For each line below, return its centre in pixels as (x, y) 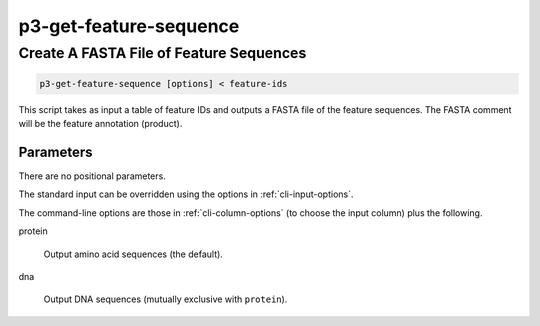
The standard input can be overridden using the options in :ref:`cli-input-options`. (186, 194)
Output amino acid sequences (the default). (133, 254)
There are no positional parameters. (92, 176)
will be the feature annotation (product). (100, 124)
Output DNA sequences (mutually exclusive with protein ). (165, 299)
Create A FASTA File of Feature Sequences (162, 53)
